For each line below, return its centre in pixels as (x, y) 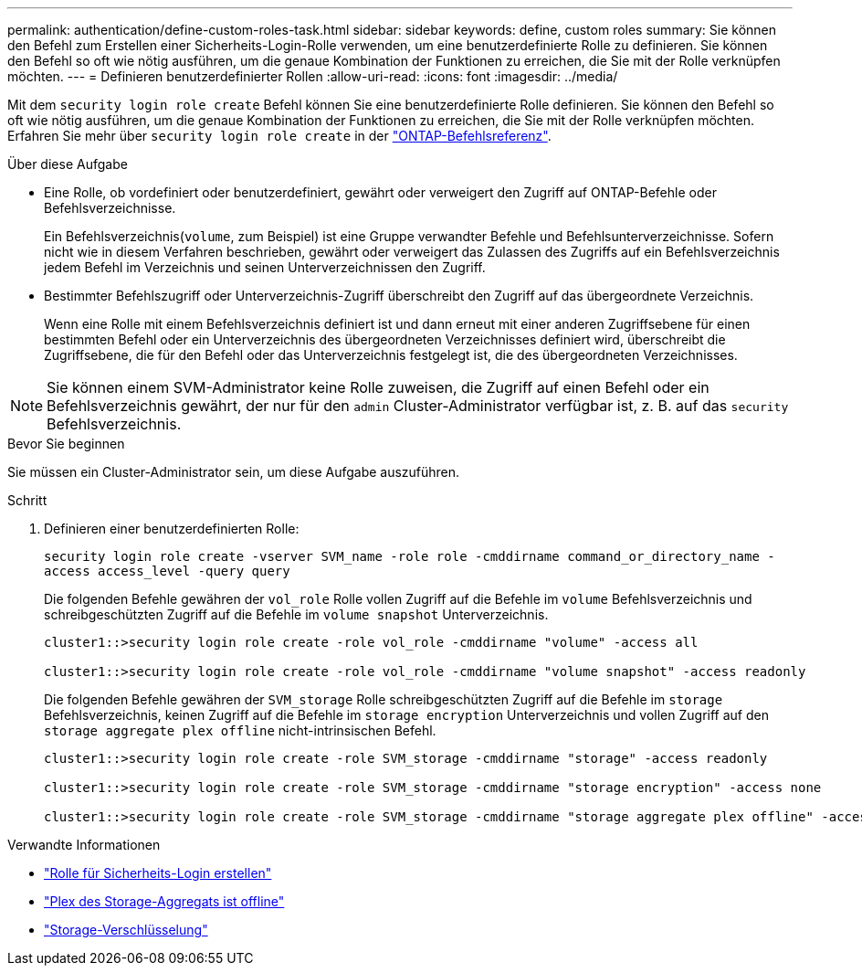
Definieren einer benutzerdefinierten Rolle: (172, 529)
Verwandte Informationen (84, 845)
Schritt (27, 500)
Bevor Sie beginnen (66, 444)
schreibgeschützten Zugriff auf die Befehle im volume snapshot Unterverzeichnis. (296, 614)
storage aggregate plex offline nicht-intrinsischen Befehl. (240, 730)
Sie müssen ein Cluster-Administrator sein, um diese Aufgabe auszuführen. (234, 472)
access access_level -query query (167, 571)
